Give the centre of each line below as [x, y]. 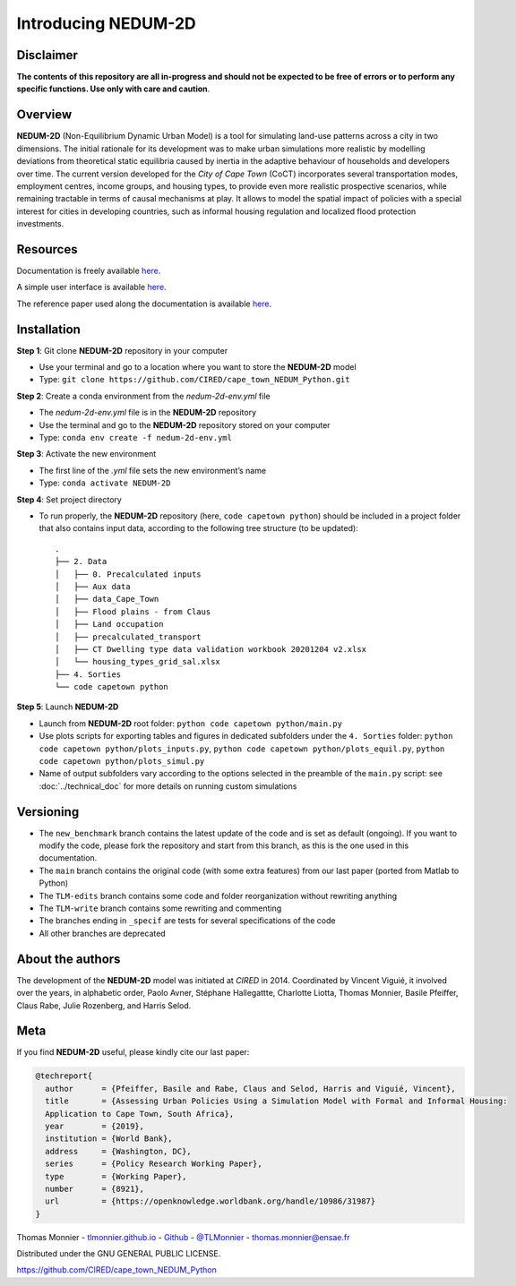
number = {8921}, [95, 1188]
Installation [48, 329]
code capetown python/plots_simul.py [122, 762]
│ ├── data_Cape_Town [107, 599]
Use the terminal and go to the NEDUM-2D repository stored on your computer [185, 424]
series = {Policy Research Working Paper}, [154, 1164]
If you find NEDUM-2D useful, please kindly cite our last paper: [133, 1052]
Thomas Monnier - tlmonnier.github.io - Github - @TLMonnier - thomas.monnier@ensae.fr [183, 1237]
